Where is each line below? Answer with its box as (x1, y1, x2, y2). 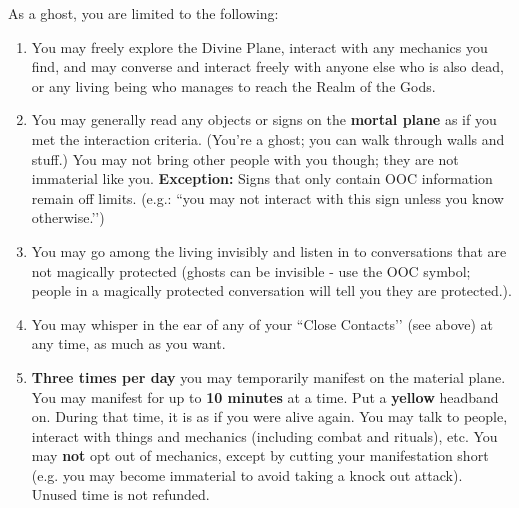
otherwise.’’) (31, 207, 105, 228)
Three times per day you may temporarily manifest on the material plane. (31, 366, 506, 387)
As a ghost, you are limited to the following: (8, 3, 279, 23)
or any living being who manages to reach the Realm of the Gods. (31, 75, 436, 96)
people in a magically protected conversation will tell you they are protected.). (31, 280, 512, 301)
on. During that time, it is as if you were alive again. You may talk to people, (31, 406, 508, 427)
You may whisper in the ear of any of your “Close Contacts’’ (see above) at (31, 313, 494, 334)
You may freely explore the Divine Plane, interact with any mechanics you (31, 36, 488, 57)
